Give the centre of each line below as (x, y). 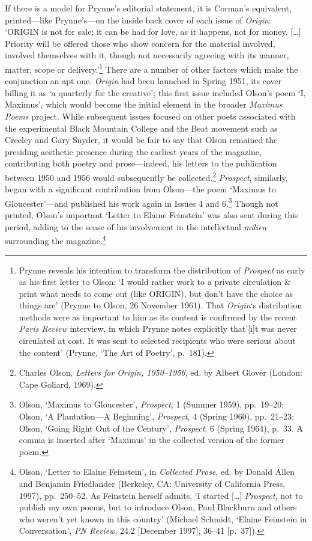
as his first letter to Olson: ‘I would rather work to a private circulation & (155, 282)
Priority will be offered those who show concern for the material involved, (140, 43)
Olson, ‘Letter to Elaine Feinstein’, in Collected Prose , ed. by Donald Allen (157, 472)
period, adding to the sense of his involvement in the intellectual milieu (136, 226)
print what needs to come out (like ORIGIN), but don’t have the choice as (156, 293)
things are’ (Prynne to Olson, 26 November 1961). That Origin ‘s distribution (160, 305)
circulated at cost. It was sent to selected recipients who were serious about (157, 341)
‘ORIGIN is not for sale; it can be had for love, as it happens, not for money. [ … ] (153, 32)
